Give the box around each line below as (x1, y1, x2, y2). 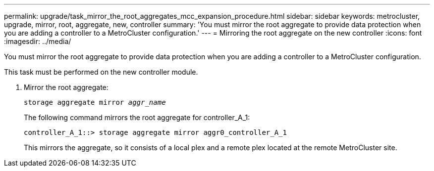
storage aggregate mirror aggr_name (24, 98, 166, 106)
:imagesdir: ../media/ (4, 37, 71, 45)
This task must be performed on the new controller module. (4, 68, 198, 76)
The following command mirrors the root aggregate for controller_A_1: (24, 113, 250, 122)
